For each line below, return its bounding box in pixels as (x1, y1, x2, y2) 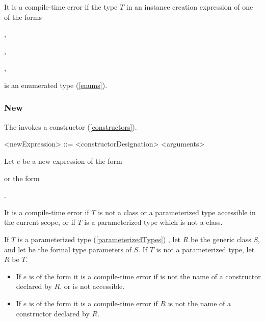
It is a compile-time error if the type (4, 2, 118, 12)
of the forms (4, 11, 42, 22)
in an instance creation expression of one (126, 2, 253, 12)
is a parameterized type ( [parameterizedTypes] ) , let (17, 233, 181, 244)
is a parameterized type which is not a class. (84, 217, 223, 227)
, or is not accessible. (60, 281, 125, 291)
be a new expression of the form (22, 155, 122, 166)
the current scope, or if (4, 217, 75, 227)
